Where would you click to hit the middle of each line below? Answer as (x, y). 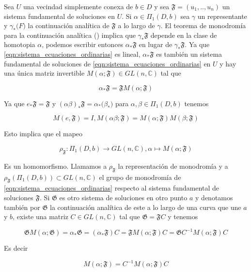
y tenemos (183, 216)
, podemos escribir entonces (83, 44)
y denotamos (214, 197)
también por (22, 207)
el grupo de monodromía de (140, 177)
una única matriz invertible (44, 73)
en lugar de (156, 44)
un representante (222, 16)
